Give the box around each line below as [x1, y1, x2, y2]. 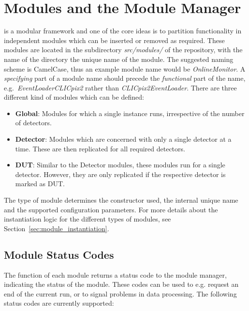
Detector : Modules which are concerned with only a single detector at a [15, 134, 232, 144]
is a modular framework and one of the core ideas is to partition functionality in [4, 26, 242, 36]
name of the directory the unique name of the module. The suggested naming [4, 54, 234, 64]
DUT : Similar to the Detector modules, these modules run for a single [15, 160, 225, 170]
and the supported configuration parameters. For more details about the [4, 204, 218, 214]
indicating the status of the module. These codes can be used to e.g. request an [4, 279, 239, 289]
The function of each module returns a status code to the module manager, [4, 269, 227, 280]
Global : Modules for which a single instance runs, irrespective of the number [15, 108, 245, 118]
